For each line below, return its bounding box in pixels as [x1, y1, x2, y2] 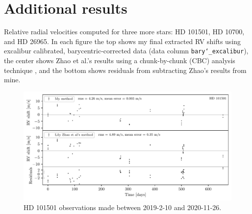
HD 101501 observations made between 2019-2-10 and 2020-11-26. [24, 202, 222, 212]
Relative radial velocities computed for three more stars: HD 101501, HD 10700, [4, 26, 245, 37]
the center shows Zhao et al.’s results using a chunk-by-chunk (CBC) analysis [4, 55, 235, 65]
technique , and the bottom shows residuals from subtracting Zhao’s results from [4, 65, 247, 75]
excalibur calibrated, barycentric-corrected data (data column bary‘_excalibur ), [4, 46, 249, 56]
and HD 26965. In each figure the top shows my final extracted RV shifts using [4, 36, 241, 46]
